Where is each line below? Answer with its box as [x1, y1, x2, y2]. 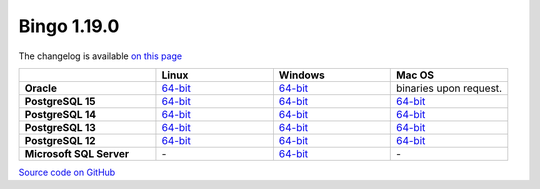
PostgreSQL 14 [24, 107, 97, 121]
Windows [278, 68, 325, 82]
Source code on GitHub [18, 166, 116, 178]
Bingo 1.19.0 [18, 15, 120, 37]
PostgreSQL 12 [24, 133, 96, 147]
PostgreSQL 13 [24, 120, 97, 134]
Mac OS [395, 68, 435, 82]
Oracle [24, 81, 57, 95]
